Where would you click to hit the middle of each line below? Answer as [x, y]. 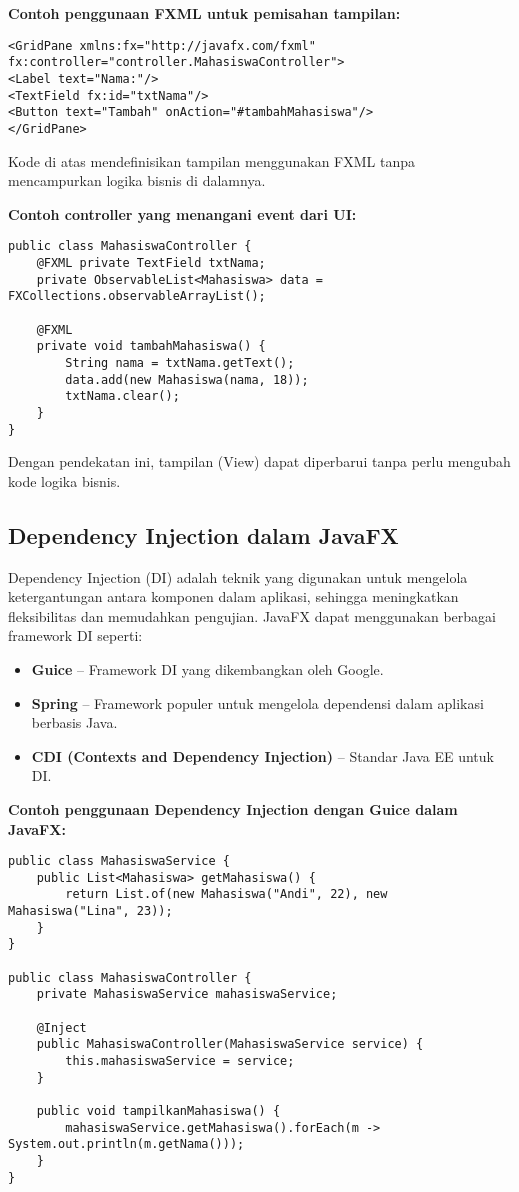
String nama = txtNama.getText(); [180, 362]
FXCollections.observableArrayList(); [137, 296]
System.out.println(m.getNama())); [126, 1144]
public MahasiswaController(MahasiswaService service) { [230, 1044]
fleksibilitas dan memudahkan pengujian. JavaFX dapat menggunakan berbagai [252, 615]
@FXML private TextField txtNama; [151, 262]
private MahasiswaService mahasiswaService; [187, 994]
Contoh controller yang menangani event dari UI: [182, 213]
